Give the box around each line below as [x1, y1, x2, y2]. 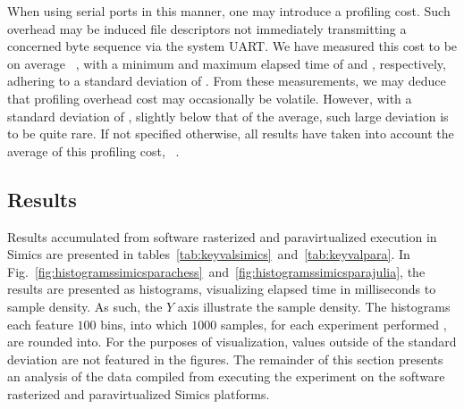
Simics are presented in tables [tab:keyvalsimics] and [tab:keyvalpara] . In [7, 245, 410, 263]
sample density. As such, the [7, 296, 163, 315]
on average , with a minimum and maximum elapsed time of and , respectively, [7, 54, 446, 72]
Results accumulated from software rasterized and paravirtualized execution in [7, 227, 437, 246]
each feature [7, 314, 73, 333]
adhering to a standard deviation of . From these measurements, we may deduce [7, 71, 446, 90]
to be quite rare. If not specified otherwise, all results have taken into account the [7, 124, 454, 143]
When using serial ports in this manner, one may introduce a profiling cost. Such [7, 2, 451, 20]
